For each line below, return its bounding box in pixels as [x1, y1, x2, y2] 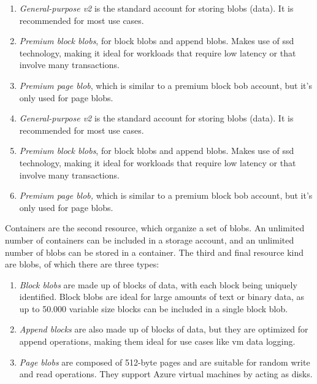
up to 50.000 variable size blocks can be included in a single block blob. [19, 302, 288, 315]
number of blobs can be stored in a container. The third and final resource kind [5, 245, 304, 258]
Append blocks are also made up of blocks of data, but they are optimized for [19, 323, 308, 336]
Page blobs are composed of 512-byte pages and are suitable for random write [19, 355, 310, 368]
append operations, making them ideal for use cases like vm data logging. [19, 335, 296, 348]
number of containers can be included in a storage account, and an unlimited [5, 233, 294, 246]
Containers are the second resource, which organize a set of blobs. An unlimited [5, 221, 305, 234]
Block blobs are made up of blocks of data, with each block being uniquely [19, 278, 297, 291]
